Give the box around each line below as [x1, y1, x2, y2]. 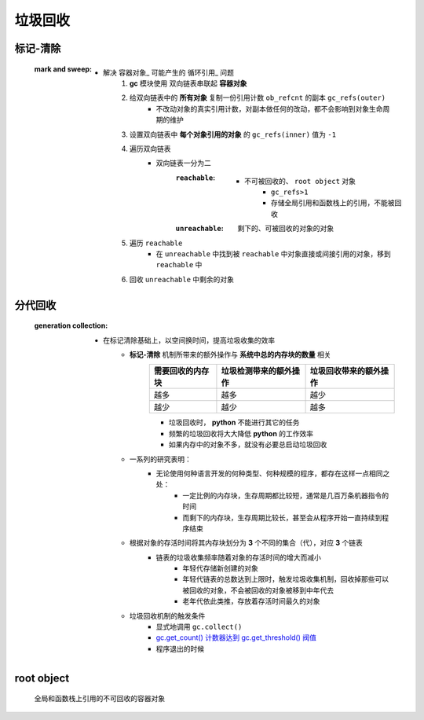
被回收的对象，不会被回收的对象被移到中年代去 [182, 586, 334, 595]
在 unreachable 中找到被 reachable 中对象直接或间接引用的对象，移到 [155, 249, 392, 259]
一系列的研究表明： [130, 454, 192, 464]
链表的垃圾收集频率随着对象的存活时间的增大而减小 [155, 553, 321, 562]
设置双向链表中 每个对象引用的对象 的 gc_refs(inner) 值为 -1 [130, 130, 337, 139]
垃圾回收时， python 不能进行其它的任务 [169, 417, 300, 428]
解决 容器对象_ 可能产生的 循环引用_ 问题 [103, 68, 235, 77]
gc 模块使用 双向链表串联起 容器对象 [130, 79, 247, 88]
